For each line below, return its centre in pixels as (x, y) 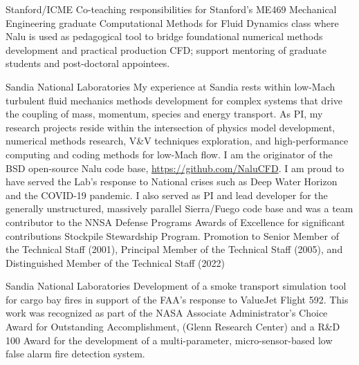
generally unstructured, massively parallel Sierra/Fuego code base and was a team (179, 208)
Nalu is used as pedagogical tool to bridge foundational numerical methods (164, 36)
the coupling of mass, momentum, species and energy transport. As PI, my (164, 114)
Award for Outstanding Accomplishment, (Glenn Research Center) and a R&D (173, 327)
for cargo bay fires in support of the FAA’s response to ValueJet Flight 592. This (177, 299)
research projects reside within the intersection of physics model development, (171, 127)
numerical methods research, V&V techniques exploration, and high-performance (177, 141)
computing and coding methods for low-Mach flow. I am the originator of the (169, 154)
